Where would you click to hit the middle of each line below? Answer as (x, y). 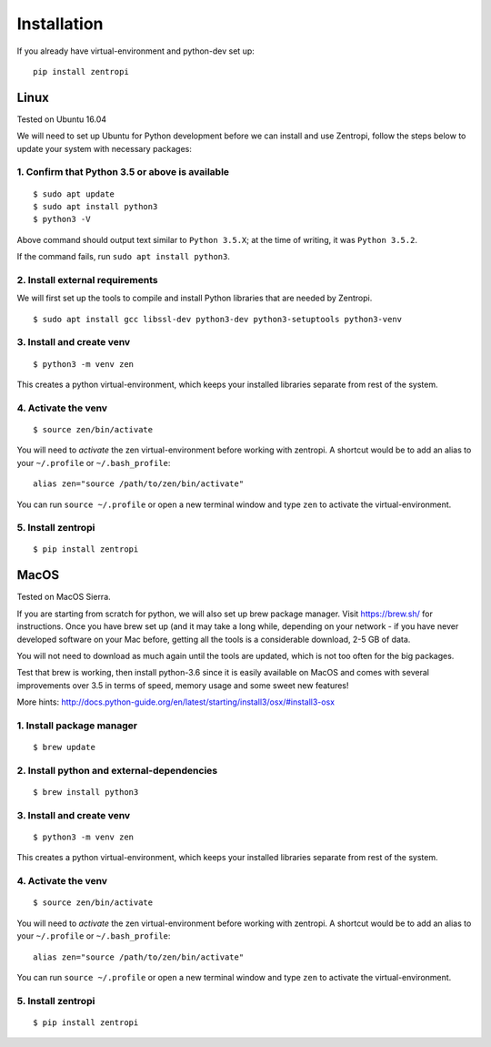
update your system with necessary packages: (105, 148)
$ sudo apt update (74, 194)
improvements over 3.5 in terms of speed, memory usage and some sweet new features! (183, 685)
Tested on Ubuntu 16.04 (62, 119)
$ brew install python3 (86, 793)
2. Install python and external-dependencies (117, 770)
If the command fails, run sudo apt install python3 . (124, 257)
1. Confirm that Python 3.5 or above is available (123, 172)
